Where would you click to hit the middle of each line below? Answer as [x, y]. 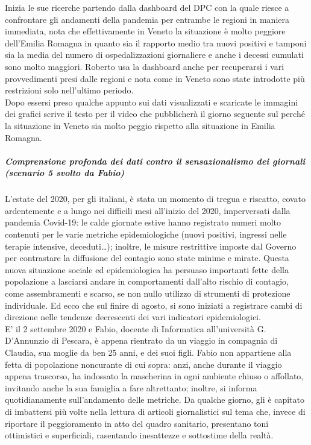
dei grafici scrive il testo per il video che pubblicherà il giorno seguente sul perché [155, 114]
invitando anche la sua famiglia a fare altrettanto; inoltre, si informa [131, 387]
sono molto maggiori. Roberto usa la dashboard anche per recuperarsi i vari [145, 66]
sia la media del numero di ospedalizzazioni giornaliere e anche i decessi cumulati [154, 55]
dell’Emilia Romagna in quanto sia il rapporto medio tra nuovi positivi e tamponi [156, 43]
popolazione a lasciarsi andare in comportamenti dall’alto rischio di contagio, [147, 281]
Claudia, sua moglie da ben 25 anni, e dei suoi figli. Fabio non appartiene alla [148, 352]
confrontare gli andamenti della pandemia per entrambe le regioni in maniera [147, 19]
